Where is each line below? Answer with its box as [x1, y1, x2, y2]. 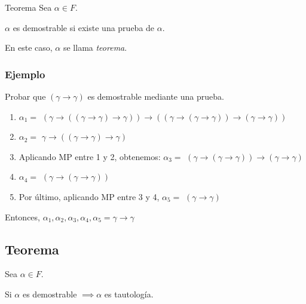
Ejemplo [5, 66, 45, 81]
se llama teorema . [63, 41, 127, 54]
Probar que [5, 90, 46, 102]
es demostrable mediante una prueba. [87, 90, 224, 102]
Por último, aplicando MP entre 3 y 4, [19, 190, 160, 202]
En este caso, [5, 41, 53, 54]
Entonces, [5, 210, 40, 223]
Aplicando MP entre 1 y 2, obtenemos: [19, 150, 161, 162]
